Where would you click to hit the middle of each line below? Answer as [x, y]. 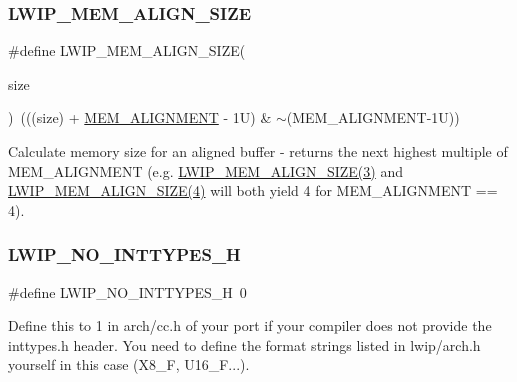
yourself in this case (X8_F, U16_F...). [129, 364]
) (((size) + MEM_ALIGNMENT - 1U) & [140, 117]
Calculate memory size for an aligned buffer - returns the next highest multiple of [258, 151]
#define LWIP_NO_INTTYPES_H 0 [127, 291]
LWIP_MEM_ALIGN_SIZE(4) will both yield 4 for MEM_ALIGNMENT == [253, 190]
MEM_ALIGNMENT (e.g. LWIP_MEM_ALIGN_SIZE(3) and [205, 170]
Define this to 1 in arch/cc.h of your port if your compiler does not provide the [250, 325]
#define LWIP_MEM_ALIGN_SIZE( [127, 50]
